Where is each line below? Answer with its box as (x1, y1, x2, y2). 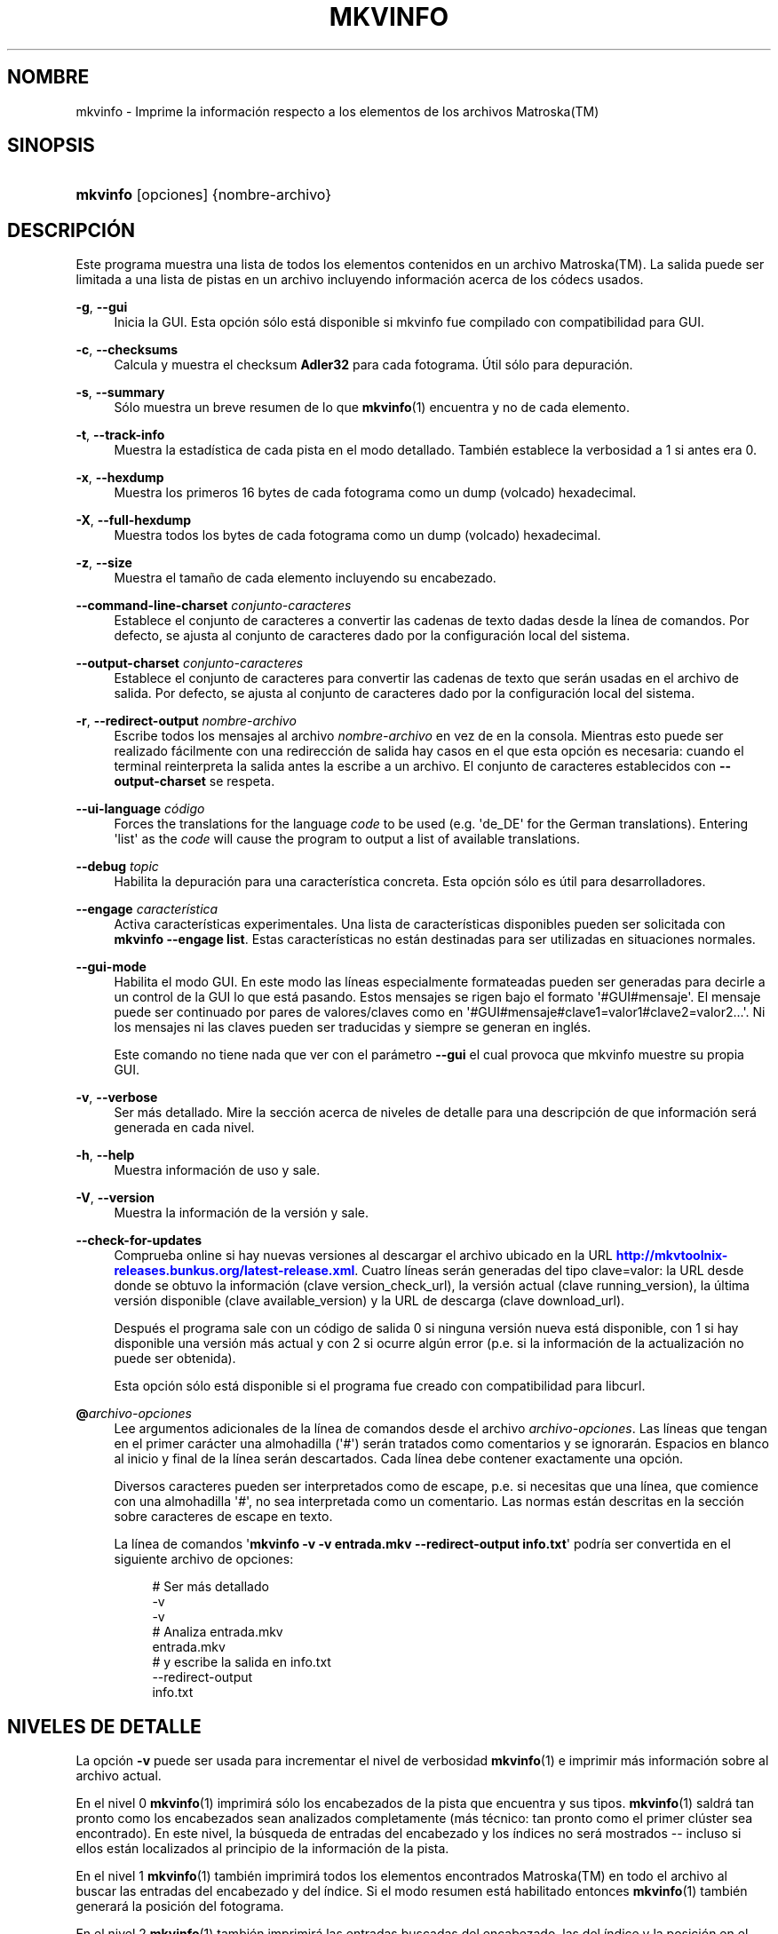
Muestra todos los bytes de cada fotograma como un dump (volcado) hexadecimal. (114, 527, 601, 543)
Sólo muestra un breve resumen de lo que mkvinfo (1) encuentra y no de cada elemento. (114, 400, 630, 416)
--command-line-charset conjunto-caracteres (75, 598, 352, 614)
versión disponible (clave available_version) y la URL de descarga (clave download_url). (114, 1293, 625, 1309)
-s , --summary (75, 384, 165, 400)
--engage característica (75, 901, 218, 917)
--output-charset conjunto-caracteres (75, 655, 304, 671)
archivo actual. (75, 1768, 162, 1784)
